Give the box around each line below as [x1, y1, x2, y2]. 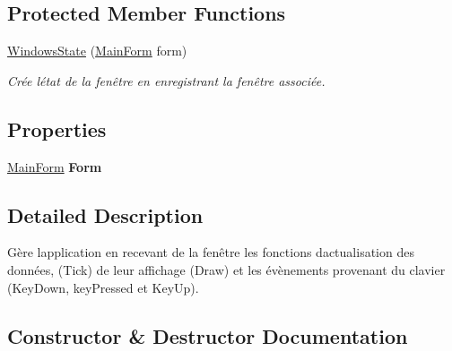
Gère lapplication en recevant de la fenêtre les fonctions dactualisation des [7, 243, 414, 261]
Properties [7, 115, 107, 142]
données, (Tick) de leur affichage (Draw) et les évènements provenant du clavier [7, 260, 446, 278]
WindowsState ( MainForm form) [7, 41, 187, 60]
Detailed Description [7, 201, 204, 228]
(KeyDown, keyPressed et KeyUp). [7, 278, 199, 296]
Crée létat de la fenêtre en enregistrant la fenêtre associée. [7, 71, 326, 90]
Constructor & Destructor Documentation [7, 321, 408, 349]
